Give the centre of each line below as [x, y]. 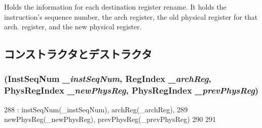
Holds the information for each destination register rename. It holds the [115, 7]
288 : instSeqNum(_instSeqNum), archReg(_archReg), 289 [96, 109]
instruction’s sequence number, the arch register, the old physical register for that [131, 16]
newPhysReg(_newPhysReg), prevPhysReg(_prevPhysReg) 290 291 [110, 119]
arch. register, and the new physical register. [73, 27]
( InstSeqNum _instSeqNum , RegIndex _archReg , [108, 79]
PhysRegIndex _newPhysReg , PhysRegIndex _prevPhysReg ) [132, 90]
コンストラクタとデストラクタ [78, 54]
